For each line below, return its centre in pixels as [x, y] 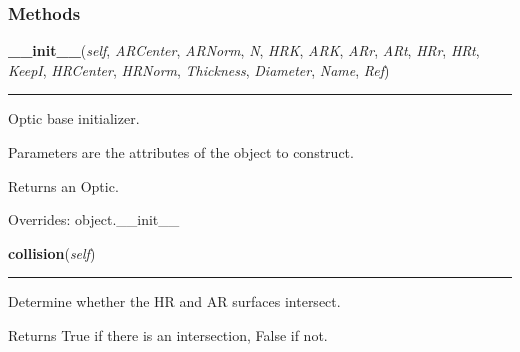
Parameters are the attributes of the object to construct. [181, 152]
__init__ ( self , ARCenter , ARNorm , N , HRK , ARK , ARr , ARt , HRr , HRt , [244, 50]
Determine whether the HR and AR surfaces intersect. [174, 301]
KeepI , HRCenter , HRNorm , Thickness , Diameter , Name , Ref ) [199, 69]
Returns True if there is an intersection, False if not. [168, 334]
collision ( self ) [52, 252]
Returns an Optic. [63, 185]
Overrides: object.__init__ [94, 219]
